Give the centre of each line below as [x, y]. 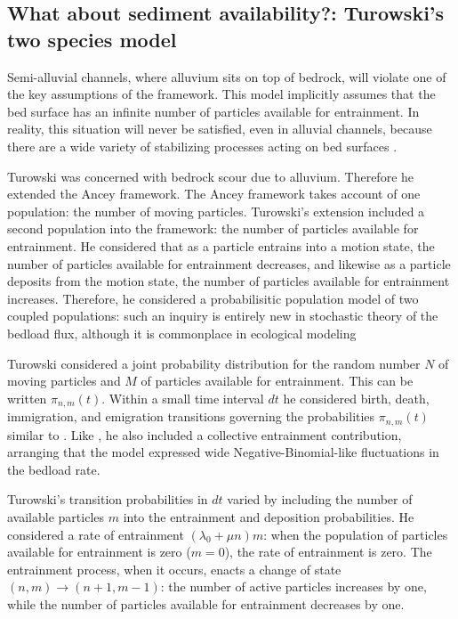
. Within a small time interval [183, 398]
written [27, 398]
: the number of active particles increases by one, [293, 586]
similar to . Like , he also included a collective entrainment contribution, [205, 434]
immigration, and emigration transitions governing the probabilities [191, 416]
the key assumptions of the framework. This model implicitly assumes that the [221, 94]
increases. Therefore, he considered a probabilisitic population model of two [213, 298]
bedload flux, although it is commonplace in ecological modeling [182, 333]
